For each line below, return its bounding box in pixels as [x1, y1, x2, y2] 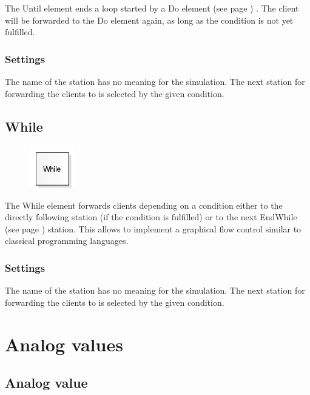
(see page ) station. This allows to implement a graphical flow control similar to [5, 222, 302, 235]
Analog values [5, 331, 123, 356]
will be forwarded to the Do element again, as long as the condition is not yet [5, 13, 294, 26]
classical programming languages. [5, 234, 129, 247]
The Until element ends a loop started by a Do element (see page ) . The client [5, 2, 299, 14]
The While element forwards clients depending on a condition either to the [5, 198, 283, 211]
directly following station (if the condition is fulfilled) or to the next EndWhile [5, 211, 297, 223]
